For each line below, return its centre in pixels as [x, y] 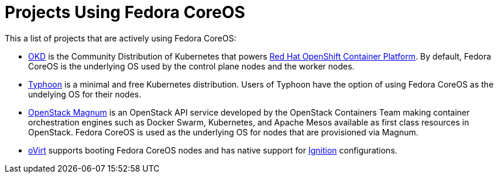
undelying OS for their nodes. [85, 94]
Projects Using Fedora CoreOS [125, 12]
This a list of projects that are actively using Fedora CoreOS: [121, 38]
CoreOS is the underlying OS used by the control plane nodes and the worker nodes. [191, 66]
